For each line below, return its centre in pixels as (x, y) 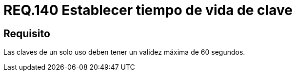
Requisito (27, 33)
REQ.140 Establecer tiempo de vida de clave (148, 10)
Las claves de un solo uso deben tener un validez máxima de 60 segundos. (124, 52)
